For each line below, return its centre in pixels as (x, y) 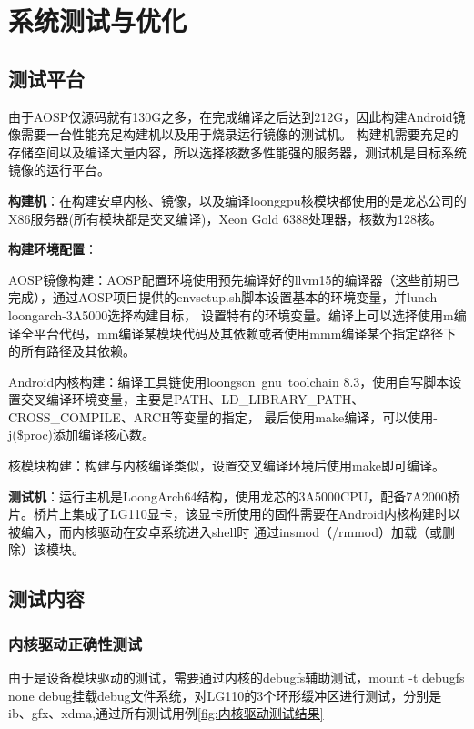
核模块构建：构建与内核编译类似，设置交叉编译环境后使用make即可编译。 (227, 466)
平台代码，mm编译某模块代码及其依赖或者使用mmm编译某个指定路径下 (245, 333)
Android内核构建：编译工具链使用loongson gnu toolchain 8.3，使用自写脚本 (229, 381)
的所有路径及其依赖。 (72, 351)
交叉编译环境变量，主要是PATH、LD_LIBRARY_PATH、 (192, 399)
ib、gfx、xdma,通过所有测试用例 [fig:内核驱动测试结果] (166, 713)
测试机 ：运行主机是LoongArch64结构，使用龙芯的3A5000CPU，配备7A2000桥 (234, 496)
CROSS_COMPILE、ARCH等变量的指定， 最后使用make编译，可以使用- (223, 416)
